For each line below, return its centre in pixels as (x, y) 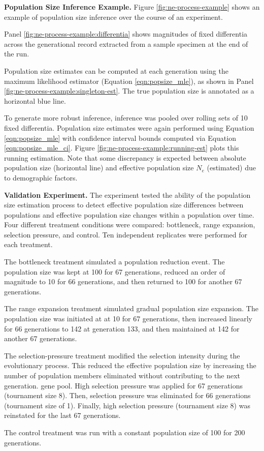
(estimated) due (232, 168)
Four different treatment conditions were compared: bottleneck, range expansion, (130, 224)
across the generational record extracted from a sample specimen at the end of (126, 43)
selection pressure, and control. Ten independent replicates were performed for (126, 234)
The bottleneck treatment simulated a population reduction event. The (114, 262)
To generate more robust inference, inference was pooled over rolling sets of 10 (126, 118)
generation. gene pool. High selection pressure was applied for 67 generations (123, 385)
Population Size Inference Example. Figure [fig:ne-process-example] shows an (132, 7)
